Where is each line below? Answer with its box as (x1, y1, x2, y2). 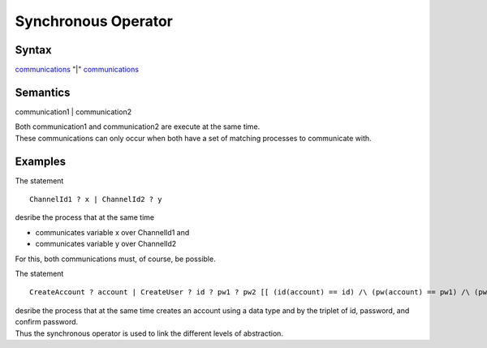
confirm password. (15, 317, 79, 327)
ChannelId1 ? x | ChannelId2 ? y (29, 195, 162, 204)
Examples (15, 154, 67, 168)
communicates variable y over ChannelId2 (35, 239, 177, 249)
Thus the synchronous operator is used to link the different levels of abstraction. (15, 329, 284, 338)
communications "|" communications (15, 65, 140, 75)
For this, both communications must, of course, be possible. (15, 254, 216, 264)
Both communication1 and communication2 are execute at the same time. (15, 122, 261, 131)
